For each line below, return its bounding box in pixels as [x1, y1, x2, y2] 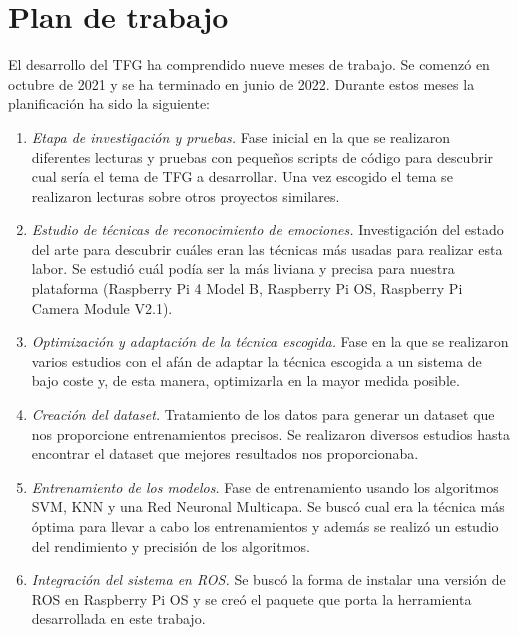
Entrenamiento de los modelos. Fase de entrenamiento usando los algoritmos [31, 476, 499, 497]
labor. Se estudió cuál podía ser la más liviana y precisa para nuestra [31, 258, 455, 279]
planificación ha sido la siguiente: [8, 93, 211, 114]
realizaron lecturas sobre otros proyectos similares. [31, 185, 340, 206]
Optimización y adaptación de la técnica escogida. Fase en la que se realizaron [31, 331, 509, 352]
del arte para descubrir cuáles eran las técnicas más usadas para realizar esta [31, 238, 503, 259]
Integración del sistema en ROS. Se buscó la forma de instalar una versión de [31, 569, 506, 590]
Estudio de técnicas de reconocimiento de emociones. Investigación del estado [31, 219, 504, 240]
